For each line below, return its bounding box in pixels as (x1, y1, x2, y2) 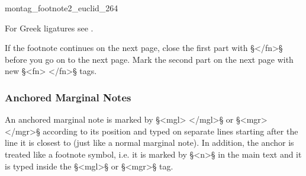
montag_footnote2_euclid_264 (5, 2, 118, 14)
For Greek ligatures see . (5, 21, 94, 34)
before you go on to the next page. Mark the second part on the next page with (5, 53, 294, 65)
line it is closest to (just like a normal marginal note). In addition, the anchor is (5, 136, 294, 149)
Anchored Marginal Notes (5, 89, 131, 104)
